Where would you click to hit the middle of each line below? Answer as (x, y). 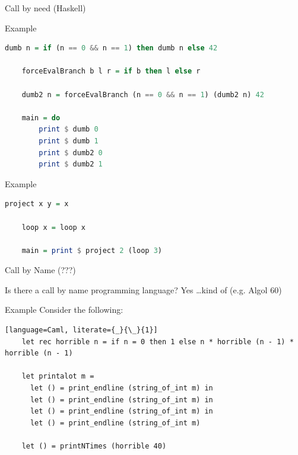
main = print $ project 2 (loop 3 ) (92, 250)
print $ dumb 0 (69, 129)
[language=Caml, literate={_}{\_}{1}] (81, 330)
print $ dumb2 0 (71, 153)
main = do (41, 118)
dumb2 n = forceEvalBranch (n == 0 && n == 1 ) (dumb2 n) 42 (143, 94)
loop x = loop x (54, 227)
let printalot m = (58, 377)
